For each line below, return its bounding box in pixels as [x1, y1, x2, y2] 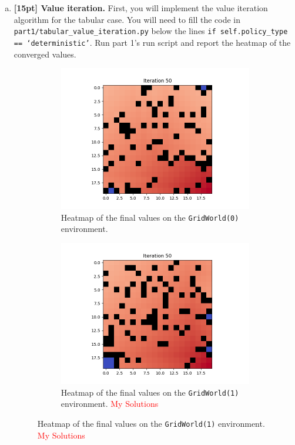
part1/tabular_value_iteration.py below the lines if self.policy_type [14, 25, 288, 37]
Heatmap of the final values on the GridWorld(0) [61, 211, 239, 223]
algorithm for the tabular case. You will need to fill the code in [14, 13, 241, 25]
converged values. [14, 48, 76, 60]
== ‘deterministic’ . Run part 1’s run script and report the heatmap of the [14, 36, 291, 48]
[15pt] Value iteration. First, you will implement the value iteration [14, 2, 268, 14]
